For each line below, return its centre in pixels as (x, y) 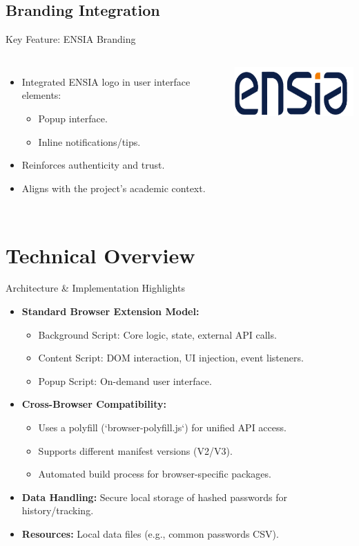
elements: (41, 95)
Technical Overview (100, 255)
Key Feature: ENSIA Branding (71, 39)
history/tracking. (58, 510)
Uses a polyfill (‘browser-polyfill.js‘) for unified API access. (162, 427)
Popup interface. (73, 118)
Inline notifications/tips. (89, 141)
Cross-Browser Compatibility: (94, 404)
